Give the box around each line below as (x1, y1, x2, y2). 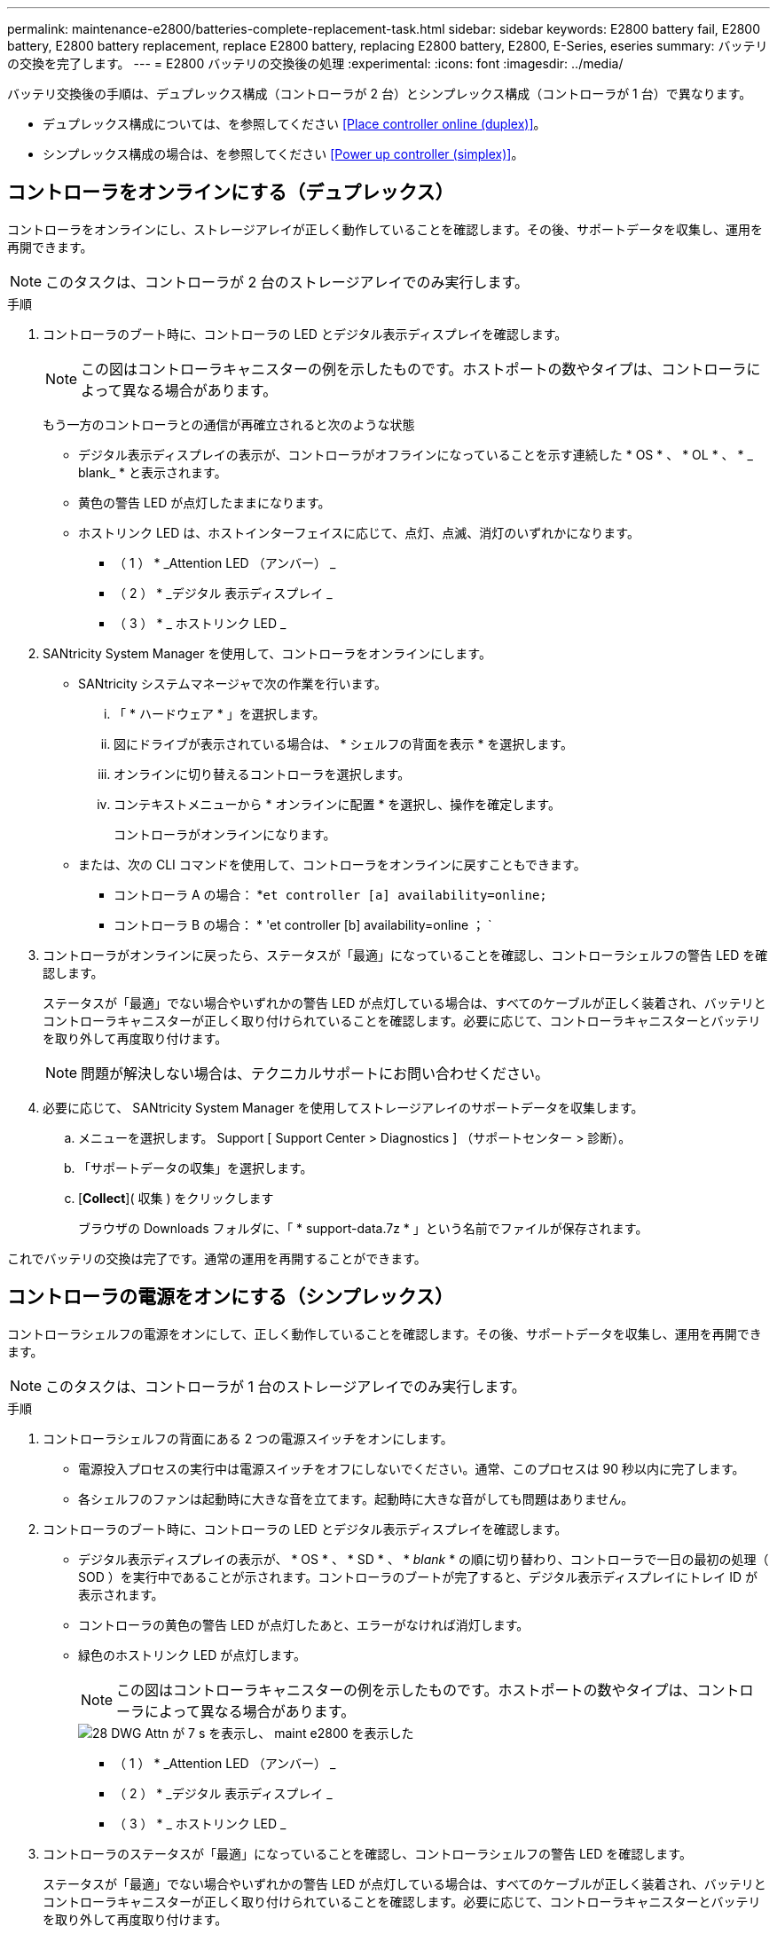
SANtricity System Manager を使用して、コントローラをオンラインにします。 (43, 645, 491, 661)
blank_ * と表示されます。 (78, 464, 227, 480)
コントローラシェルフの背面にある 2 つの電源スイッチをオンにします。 (43, 1430, 453, 1446)
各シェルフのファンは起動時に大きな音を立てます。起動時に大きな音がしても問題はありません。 (78, 1490, 634, 1506)
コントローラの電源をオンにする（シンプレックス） (7, 1285, 453, 1309)
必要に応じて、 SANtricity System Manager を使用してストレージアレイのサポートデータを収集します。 (43, 1099, 644, 1115)
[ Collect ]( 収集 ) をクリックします (78, 1190, 274, 1206)
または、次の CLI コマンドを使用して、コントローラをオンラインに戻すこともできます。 (78, 856, 586, 872)
